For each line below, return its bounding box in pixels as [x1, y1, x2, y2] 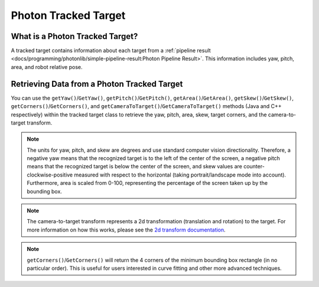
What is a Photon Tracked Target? [11, 31, 138, 41]
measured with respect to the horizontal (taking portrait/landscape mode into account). [74, 171, 287, 178]
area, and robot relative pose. [11, 63, 83, 70]
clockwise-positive [27, 171, 73, 178]
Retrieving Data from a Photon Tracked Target [11, 79, 183, 89]
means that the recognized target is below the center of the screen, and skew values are [27, 163, 242, 170]
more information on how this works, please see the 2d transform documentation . [27, 226, 226, 233]
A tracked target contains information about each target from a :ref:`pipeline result [11, 47, 211, 54]
